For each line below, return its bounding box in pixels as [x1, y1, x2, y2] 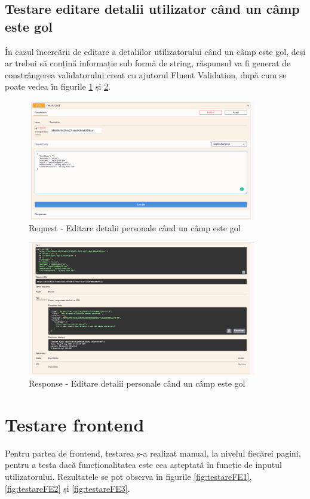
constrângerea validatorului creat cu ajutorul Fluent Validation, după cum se [5, 68, 287, 81]
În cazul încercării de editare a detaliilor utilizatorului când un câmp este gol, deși [5, 45, 306, 57]
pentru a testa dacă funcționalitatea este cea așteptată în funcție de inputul [5, 458, 282, 471]
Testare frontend [5, 412, 145, 436]
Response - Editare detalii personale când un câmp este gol [29, 377, 245, 390]
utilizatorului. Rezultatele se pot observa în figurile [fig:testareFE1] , [5, 470, 252, 483]
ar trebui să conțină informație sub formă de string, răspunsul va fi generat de [5, 57, 291, 69]
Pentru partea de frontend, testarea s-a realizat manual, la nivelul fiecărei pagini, [5, 446, 301, 459]
